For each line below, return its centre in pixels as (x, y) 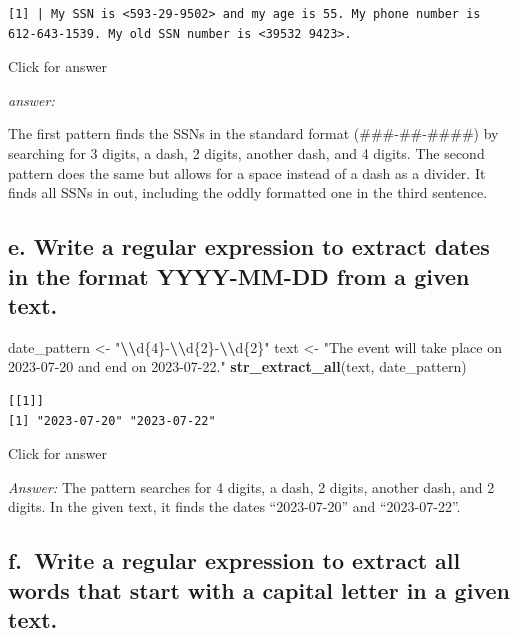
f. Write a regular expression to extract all (234, 560)
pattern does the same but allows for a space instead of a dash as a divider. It (247, 172)
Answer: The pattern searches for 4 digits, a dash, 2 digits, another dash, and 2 (251, 486)
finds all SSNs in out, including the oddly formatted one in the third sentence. (248, 192)
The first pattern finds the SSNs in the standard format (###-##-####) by (253, 133)
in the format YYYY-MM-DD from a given (239, 275)
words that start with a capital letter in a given (259, 589)
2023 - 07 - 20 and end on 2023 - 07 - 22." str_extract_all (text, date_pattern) (237, 366)
